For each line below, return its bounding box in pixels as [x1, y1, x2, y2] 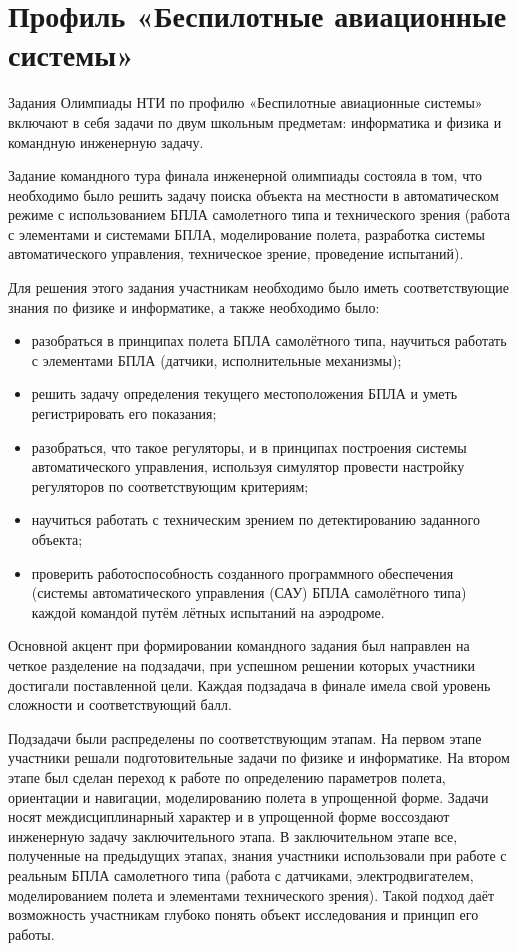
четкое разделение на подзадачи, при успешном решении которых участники [8, 654, 475, 675]
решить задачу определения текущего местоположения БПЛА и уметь [31, 383, 458, 404]
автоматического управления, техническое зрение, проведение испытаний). [8, 243, 464, 264]
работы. [8, 923, 55, 944]
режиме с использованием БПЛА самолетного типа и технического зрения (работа [8, 204, 510, 225]
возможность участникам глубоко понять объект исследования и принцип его [8, 904, 479, 925]
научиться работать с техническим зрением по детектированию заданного [31, 509, 480, 530]
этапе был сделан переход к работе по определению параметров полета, [8, 766, 446, 787]
